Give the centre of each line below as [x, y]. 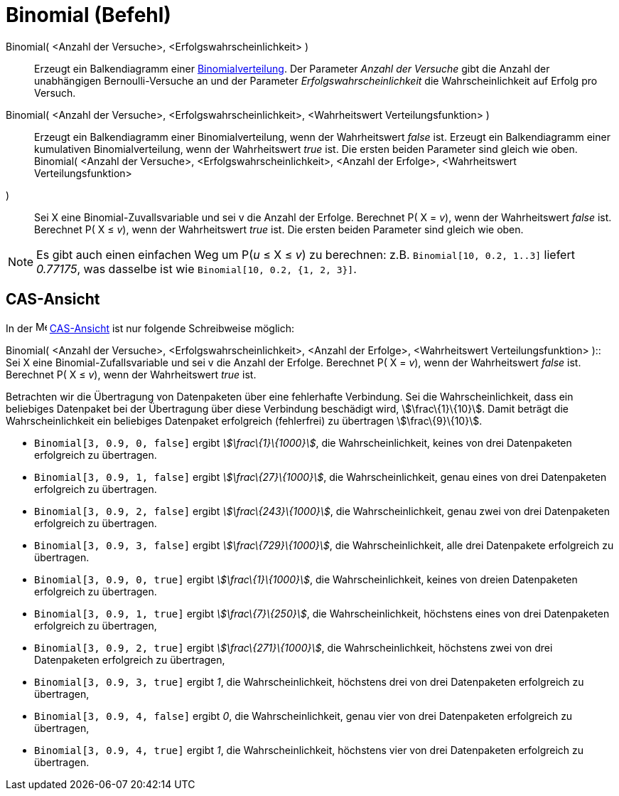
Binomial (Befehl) [88, 15]
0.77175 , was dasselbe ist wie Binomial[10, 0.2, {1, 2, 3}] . [197, 269]
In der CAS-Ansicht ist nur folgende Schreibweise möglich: [150, 328]
